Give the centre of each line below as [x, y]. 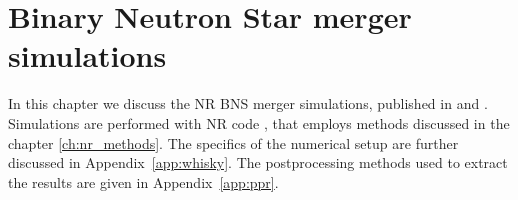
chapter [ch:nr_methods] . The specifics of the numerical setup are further [233, 142]
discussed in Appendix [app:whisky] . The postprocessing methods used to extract [258, 162]
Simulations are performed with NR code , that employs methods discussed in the [259, 122]
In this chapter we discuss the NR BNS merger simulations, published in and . [248, 103]
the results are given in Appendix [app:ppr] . [143, 181]
